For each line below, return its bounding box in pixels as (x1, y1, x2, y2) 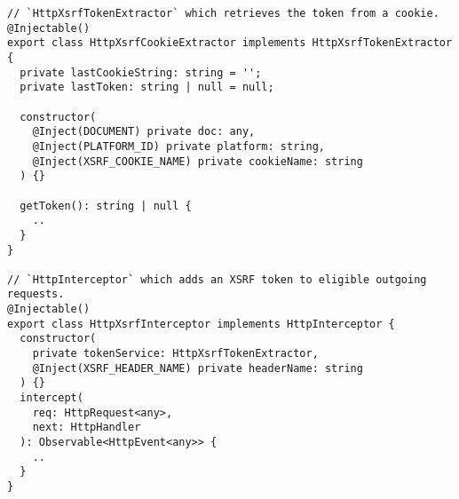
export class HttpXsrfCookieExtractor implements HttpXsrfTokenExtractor (7, 36, 453, 50)
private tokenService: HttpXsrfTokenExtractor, (32, 347, 319, 360)
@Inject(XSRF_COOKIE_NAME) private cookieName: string (32, 154, 363, 168)
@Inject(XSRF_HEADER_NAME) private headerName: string (32, 361, 363, 375)
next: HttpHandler (32, 421, 141, 434)
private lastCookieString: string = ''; (20, 66, 262, 79)
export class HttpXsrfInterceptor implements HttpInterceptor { (7, 317, 395, 330)
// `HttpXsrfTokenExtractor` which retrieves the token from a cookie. (7, 7, 439, 20)
